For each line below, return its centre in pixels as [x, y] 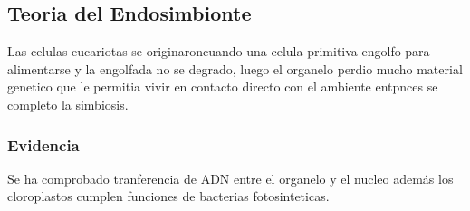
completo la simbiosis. [68, 104]
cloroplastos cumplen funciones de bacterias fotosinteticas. [168, 196]
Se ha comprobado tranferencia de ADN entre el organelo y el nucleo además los [230, 178]
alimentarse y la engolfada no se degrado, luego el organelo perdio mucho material [235, 68]
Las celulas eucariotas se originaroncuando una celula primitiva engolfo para [219, 51]
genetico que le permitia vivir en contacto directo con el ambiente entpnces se [223, 86]
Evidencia [43, 144]
